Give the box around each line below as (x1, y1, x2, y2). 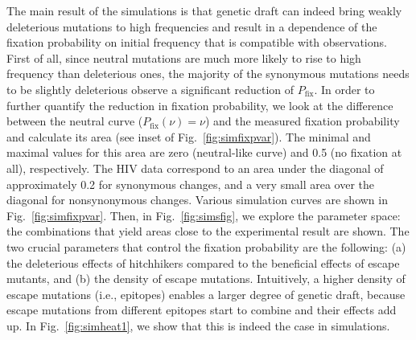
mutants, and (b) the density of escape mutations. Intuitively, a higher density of (6, 270, 406, 287)
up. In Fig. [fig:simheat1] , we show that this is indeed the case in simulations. (6, 317, 390, 334)
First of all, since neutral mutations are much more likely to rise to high (6, 49, 361, 66)
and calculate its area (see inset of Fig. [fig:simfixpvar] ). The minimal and (6, 128, 371, 145)
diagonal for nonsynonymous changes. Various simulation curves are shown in (6, 191, 388, 208)
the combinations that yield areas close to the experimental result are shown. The (6, 223, 410, 240)
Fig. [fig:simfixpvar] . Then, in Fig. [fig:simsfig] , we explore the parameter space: (6, 207, 401, 223)
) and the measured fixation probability (204, 113, 400, 129)
